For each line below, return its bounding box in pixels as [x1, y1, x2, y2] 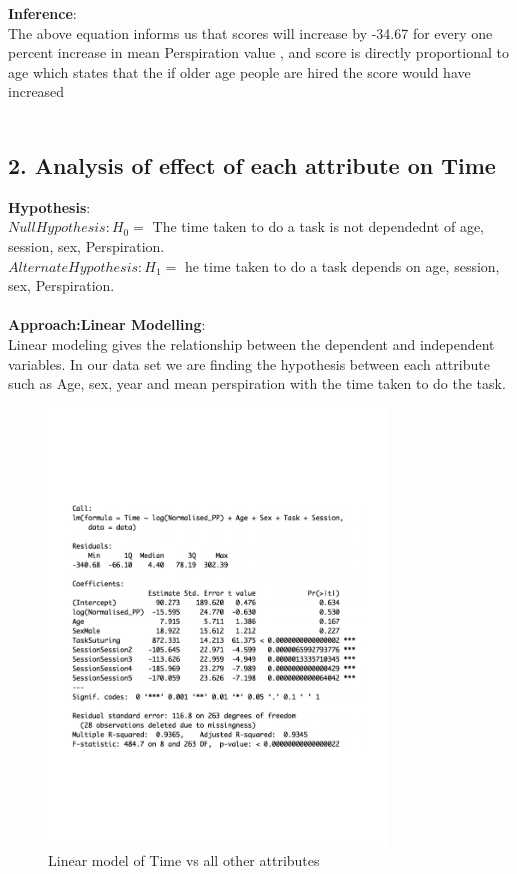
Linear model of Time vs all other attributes [48, 850, 320, 871]
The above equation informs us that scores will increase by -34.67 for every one [8, 22, 493, 43]
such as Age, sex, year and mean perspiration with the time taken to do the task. [8, 373, 506, 394]
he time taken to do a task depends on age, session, [184, 255, 500, 276]
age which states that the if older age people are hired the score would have [8, 61, 471, 82]
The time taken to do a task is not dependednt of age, [152, 216, 485, 237]
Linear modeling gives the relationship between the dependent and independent [8, 333, 495, 354]
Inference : [8, 3, 77, 23]
